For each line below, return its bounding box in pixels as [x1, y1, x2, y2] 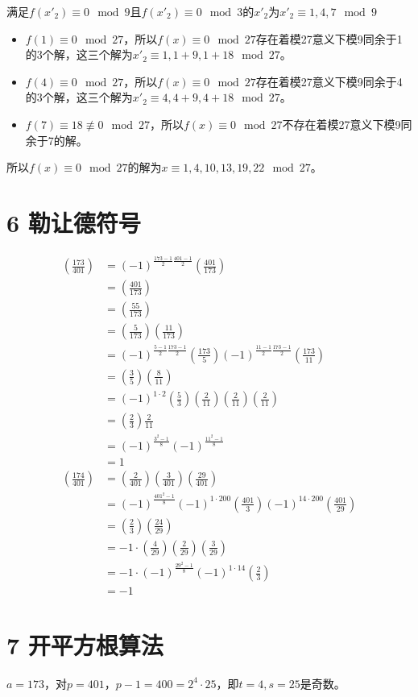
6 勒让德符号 [6, 205, 141, 239]
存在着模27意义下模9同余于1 [255, 30, 403, 47]
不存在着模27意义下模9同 [282, 115, 412, 132]
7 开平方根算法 [6, 628, 163, 661]
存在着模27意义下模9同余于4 [255, 73, 403, 89]
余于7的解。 [25, 131, 88, 148]
